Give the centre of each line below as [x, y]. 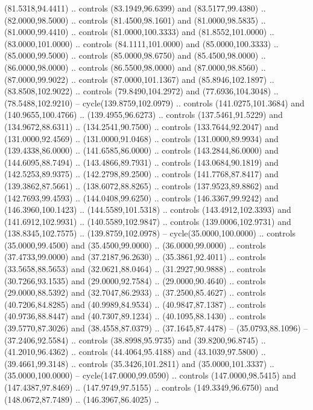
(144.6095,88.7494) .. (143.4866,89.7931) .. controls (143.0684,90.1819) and [141, 162]
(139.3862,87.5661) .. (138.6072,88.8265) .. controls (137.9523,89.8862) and [141, 185]
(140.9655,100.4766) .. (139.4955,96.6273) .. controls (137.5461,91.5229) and [144, 115]
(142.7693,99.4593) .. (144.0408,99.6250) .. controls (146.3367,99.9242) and [141, 197]
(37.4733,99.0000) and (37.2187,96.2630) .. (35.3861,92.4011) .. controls [135, 257]
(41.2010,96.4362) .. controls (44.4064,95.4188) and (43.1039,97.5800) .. [135, 352]
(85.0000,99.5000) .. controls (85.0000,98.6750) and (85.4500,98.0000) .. [135, 55]
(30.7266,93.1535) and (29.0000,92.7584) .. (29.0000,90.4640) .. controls [135, 280]
